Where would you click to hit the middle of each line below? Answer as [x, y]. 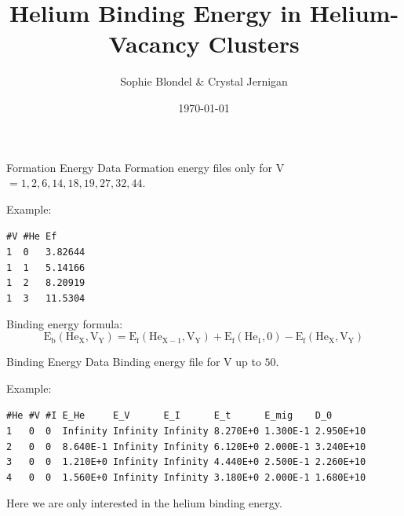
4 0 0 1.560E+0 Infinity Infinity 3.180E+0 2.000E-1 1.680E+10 [186, 477]
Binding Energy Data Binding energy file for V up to [134, 362]
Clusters [254, 44]
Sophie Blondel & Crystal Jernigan [204, 81]
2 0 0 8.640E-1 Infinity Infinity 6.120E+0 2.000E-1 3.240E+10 [186, 446]
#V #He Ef [32, 237]
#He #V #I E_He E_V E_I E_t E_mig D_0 [169, 416]
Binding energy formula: [65, 323]
